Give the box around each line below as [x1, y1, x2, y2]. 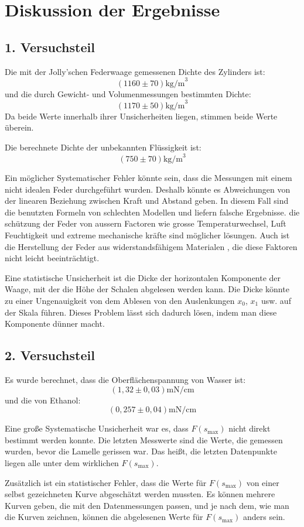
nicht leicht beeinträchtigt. [5, 252, 100, 264]
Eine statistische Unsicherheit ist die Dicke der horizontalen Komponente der [5, 271, 281, 283]
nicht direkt [228, 422, 271, 434]
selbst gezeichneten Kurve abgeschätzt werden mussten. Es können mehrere [5, 488, 275, 500]
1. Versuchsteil [5, 37, 95, 56]
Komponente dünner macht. [5, 317, 105, 330]
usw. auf [261, 294, 291, 306]
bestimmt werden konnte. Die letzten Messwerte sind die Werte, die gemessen [5, 433, 283, 446]
